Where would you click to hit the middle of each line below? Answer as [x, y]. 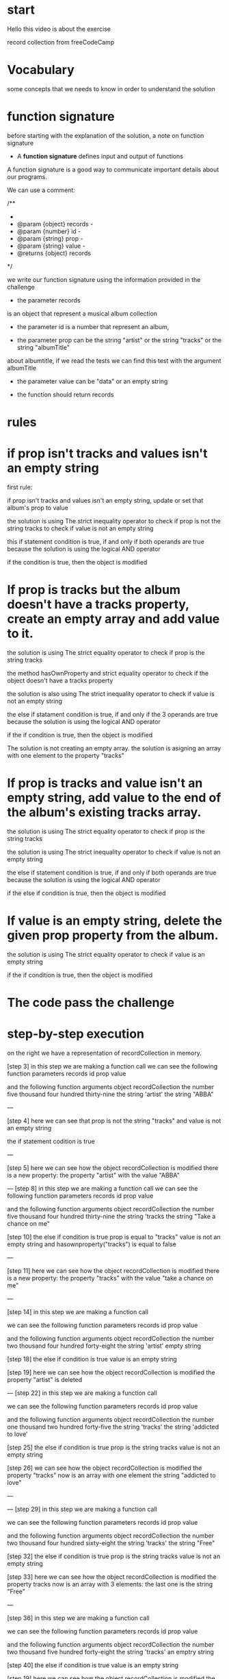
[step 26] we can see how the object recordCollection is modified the [105, 1468]
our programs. [27, 176]
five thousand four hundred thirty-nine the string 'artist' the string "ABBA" [110, 1094]
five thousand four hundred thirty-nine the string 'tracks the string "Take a [111, 1216]
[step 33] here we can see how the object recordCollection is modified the [112, 1577]
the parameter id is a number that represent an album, [93, 326]
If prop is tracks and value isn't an [105, 783]
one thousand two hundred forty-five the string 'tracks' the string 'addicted [113, 1427]
